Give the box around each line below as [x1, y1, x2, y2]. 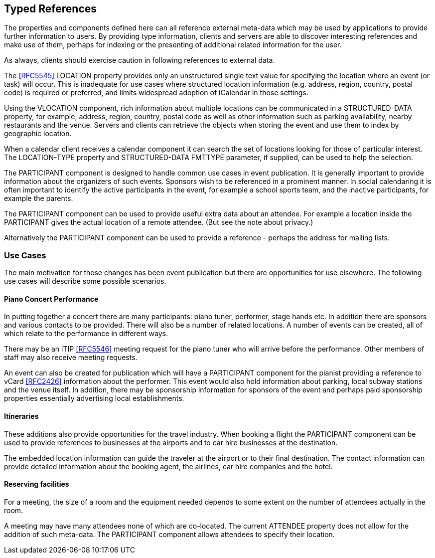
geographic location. [4, 129, 72, 138]
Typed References [4, 2, 97, 15]
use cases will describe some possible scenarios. [4, 277, 166, 286]
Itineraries [4, 412, 39, 420]
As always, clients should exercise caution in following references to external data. [4, 56, 275, 65]
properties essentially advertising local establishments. [4, 394, 184, 403]
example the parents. [4, 194, 73, 203]
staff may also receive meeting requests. [4, 353, 138, 362]
